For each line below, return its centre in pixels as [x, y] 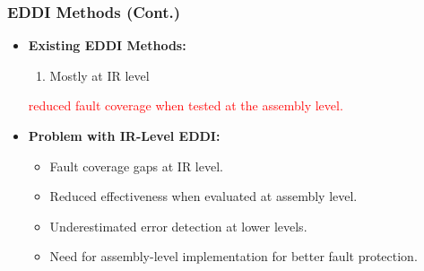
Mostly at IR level [100, 75]
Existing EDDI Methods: [107, 45]
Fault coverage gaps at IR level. [136, 166]
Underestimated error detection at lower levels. [178, 226]
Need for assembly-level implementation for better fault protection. [234, 256]
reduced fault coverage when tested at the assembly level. [186, 105]
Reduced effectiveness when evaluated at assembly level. [203, 196]
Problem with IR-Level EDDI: [124, 135]
